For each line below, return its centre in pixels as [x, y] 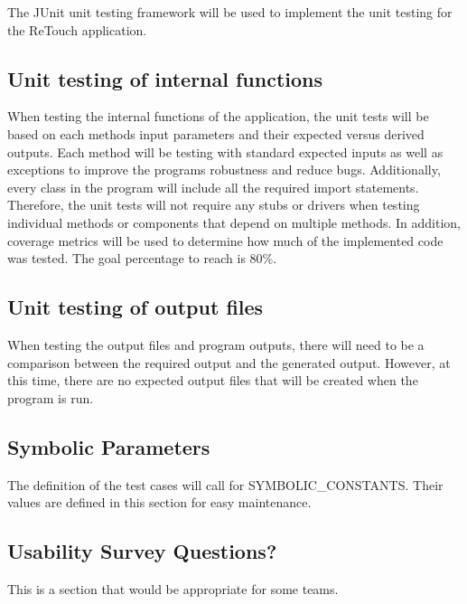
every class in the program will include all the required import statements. [213, 187]
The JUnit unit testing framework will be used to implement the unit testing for [230, 12]
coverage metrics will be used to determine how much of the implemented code [225, 240]
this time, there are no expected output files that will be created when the [213, 380]
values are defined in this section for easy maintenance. [159, 502]
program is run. [51, 397]
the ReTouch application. [77, 29]
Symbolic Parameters [109, 446]
